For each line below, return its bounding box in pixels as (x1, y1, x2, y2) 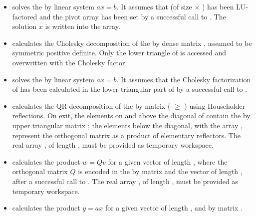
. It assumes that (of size (116, 1, 192, 11)
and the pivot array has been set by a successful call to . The (39, 11, 226, 21)
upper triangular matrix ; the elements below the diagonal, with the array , (12, 120, 243, 130)
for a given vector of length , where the (108, 156, 228, 167)
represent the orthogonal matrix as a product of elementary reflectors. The (12, 130, 241, 140)
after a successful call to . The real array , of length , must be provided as (12, 176, 238, 186)
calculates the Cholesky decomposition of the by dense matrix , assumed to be (12, 37, 252, 48)
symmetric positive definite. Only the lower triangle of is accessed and (12, 47, 227, 58)
